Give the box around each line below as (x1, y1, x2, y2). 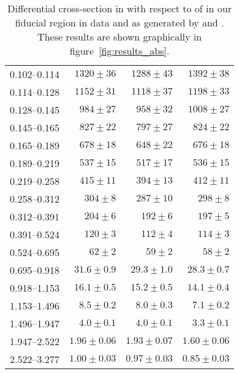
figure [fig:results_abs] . (69, 44, 170, 58)
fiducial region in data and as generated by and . (15, 15, 224, 29)
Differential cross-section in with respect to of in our (7, 1, 232, 15)
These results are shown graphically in (37, 29, 202, 44)
